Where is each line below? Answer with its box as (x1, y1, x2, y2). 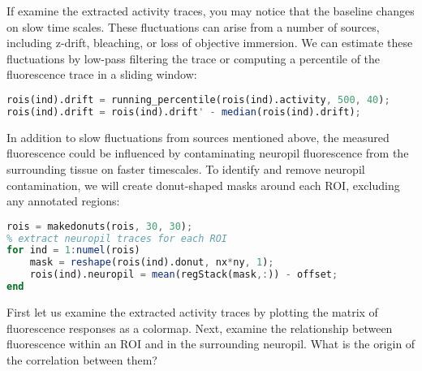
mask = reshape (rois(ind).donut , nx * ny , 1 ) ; (29, 257, 274, 269)
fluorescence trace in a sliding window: (6, 66, 197, 83)
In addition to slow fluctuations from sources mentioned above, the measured (6, 128, 390, 145)
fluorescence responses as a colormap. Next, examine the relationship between (6, 319, 393, 336)
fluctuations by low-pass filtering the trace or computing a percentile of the (6, 50, 381, 67)
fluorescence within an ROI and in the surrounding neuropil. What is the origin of (6, 335, 416, 352)
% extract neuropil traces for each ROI (6, 232, 228, 244)
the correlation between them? (6, 351, 157, 368)
